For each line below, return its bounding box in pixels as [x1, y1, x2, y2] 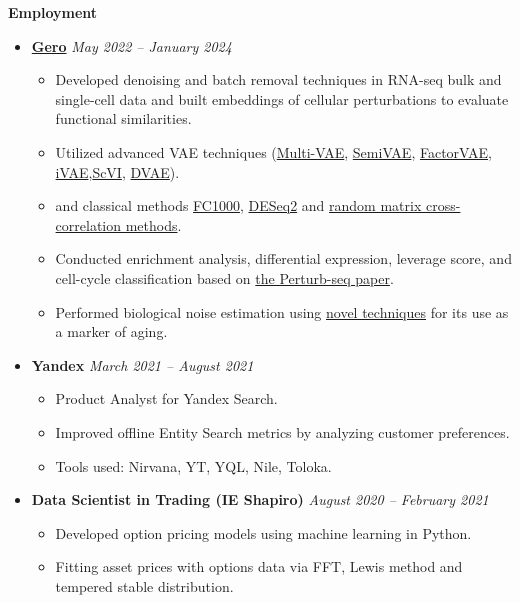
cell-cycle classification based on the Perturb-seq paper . [55, 267, 394, 288]
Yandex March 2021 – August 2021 [31, 354, 254, 375]
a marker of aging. [55, 321, 168, 342]
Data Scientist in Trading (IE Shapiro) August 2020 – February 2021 [31, 489, 489, 510]
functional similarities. [55, 108, 192, 129]
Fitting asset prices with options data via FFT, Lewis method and [55, 556, 463, 577]
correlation [55, 214, 122, 235]
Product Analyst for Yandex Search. [55, 388, 278, 409]
